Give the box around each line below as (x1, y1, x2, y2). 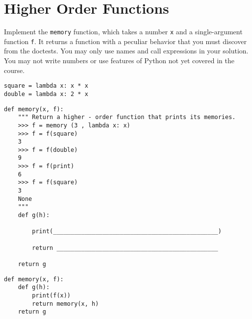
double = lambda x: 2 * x (4, 90, 88, 98)
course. (4, 65, 25, 75)
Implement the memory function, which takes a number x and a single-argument (4, 26, 243, 37)
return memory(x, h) (32, 300, 99, 307)
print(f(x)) (32, 292, 71, 299)
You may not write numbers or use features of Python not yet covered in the (4, 55, 234, 66)
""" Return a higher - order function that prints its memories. (18, 114, 236, 121)
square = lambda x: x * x (4, 82, 88, 90)
